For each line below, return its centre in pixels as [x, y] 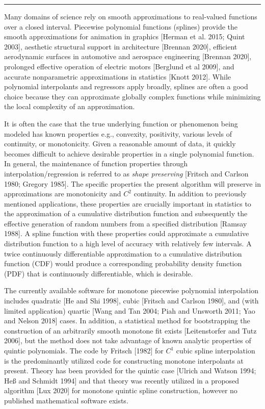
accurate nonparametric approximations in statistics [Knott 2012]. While [117, 76]
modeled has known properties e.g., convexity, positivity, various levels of [118, 133]
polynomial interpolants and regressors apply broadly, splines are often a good [126, 86]
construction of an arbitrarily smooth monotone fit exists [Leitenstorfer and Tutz [130, 330]
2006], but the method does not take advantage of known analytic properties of [128, 340]
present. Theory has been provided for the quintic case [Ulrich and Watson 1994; [130, 370]
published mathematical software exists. [66, 400]
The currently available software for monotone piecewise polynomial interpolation [131, 290]
